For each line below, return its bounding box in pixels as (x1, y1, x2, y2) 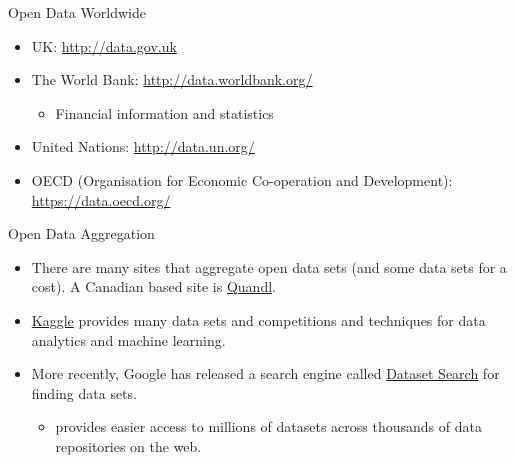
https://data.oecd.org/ (31, 189, 171, 210)
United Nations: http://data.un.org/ (31, 136, 255, 157)
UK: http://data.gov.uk (31, 35, 177, 56)
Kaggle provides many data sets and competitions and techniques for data (31, 309, 486, 330)
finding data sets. (31, 382, 137, 403)
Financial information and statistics (55, 102, 274, 123)
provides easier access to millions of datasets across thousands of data (55, 416, 482, 437)
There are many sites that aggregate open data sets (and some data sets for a (31, 256, 507, 277)
